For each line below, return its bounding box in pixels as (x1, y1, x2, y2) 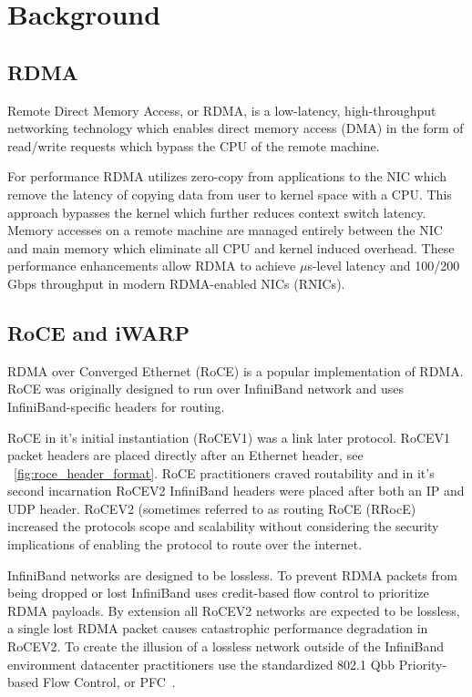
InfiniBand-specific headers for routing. (7, 396, 225, 415)
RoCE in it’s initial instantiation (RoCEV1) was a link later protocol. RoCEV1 (7, 427, 451, 446)
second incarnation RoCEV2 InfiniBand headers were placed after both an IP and (7, 481, 465, 500)
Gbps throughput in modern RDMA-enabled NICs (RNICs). (7, 273, 345, 292)
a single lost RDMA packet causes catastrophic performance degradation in (7, 619, 428, 638)
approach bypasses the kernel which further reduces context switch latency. (7, 202, 426, 221)
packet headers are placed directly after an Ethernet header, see (7, 446, 364, 465)
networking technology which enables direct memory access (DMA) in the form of (7, 118, 464, 138)
